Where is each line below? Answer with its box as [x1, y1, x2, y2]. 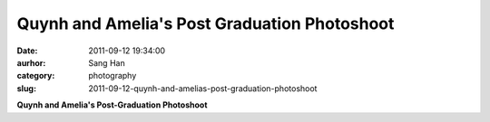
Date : [16, 45, 38, 56]
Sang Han [88, 57, 126, 68]
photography [88, 70, 137, 81]
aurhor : [16, 57, 46, 68]
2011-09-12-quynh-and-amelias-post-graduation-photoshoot [88, 82, 318, 94]
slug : [16, 82, 36, 94]
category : [16, 70, 55, 81]
